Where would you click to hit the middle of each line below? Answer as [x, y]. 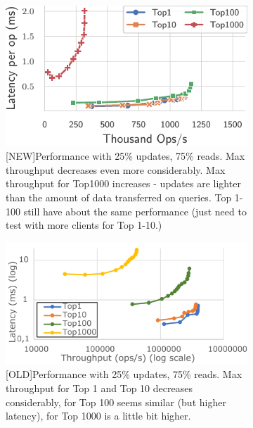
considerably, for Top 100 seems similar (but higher [116, 402]
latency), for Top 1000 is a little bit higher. [98, 416]
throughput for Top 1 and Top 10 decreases [99, 388]
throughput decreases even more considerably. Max [116, 169]
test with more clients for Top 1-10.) [84, 225]
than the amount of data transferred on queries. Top [119, 197]
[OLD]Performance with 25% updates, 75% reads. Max [124, 374]
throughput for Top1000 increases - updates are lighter [123, 183]
